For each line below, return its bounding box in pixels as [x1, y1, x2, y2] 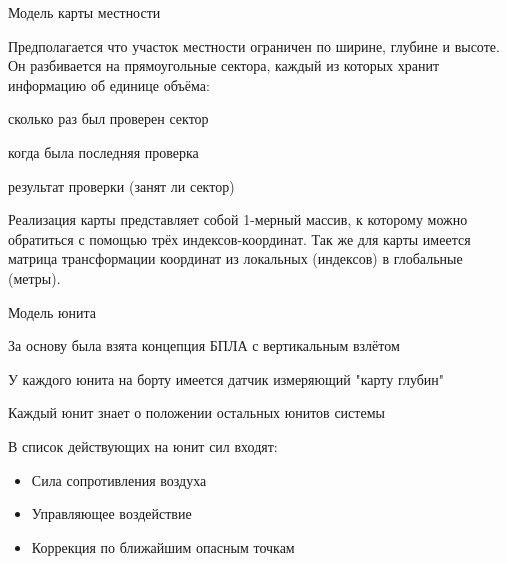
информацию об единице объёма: [8, 74, 210, 95]
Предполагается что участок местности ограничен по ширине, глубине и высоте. [8, 35, 500, 56]
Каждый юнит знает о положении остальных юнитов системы [8, 402, 385, 423]
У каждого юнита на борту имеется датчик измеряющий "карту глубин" [8, 368, 445, 389]
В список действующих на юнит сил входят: [8, 435, 278, 456]
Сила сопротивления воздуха [31, 469, 207, 490]
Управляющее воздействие [31, 503, 192, 524]
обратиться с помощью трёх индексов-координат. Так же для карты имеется [8, 228, 471, 249]
